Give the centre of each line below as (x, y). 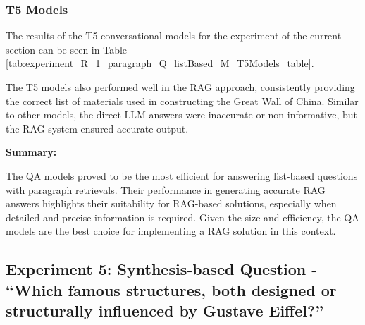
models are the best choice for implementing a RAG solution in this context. (171, 231)
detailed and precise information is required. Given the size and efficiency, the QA (182, 217)
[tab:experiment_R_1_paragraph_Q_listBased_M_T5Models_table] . (160, 63)
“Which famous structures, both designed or (171, 289)
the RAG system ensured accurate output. (97, 128)
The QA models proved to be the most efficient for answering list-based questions (182, 175)
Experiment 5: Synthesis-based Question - (162, 269)
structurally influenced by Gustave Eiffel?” (165, 311)
